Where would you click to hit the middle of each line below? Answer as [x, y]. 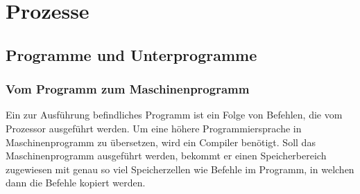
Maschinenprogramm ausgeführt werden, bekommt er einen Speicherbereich [166, 156]
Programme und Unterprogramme [131, 54]
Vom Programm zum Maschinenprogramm [128, 89]
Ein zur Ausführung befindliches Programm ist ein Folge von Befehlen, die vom [174, 115]
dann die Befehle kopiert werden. [76, 183]
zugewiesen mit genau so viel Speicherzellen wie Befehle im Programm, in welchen [180, 169]
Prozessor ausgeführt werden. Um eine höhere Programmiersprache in [154, 128]
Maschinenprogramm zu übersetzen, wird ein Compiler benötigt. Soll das [161, 142]
